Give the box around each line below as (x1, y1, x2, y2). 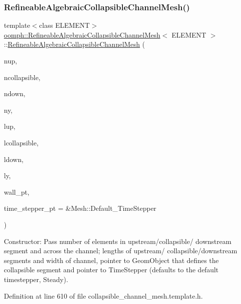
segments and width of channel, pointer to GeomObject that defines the (4, 255, 219, 265)
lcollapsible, (4, 137, 39, 147)
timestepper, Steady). (4, 274, 68, 284)
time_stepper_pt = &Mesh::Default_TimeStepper (4, 203, 157, 213)
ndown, (4, 88, 25, 99)
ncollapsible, (4, 72, 40, 82)
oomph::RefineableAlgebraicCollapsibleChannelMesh (4, 29, 161, 40)
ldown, (4, 154, 24, 164)
